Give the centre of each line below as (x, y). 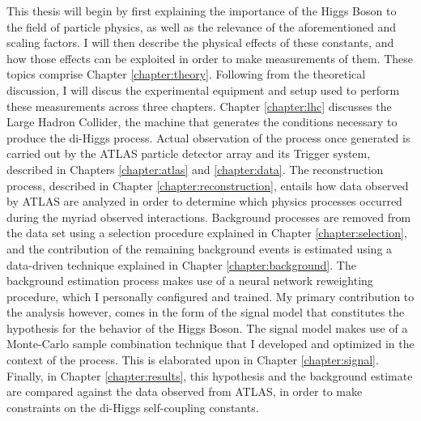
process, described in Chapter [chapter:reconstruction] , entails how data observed (208, 185)
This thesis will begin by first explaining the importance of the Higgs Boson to (202, 11)
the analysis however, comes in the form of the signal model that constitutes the (206, 312)
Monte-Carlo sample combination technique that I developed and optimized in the (210, 344)
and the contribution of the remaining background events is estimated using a (200, 248)
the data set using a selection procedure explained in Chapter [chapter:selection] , (207, 233)
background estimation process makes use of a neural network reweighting (190, 281)
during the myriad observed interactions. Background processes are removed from (209, 217)
